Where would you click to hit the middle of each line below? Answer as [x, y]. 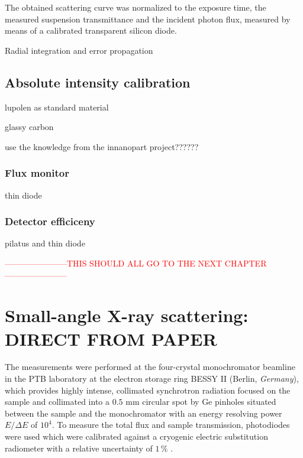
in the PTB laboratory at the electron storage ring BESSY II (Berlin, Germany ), [152, 379]
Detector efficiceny [50, 221]
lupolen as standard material [57, 107]
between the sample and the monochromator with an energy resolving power [144, 413]
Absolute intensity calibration [98, 82]
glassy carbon [29, 127]
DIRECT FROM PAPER [111, 338]
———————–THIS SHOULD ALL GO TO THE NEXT [114, 263]
